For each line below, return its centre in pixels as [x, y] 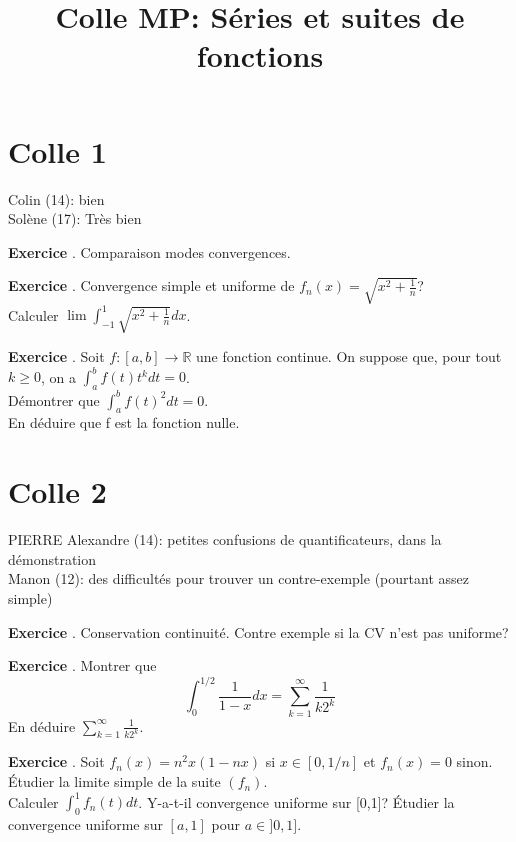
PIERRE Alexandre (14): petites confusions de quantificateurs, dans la [225, 539]
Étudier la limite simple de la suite [114, 781]
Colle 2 [57, 491]
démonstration [52, 558]
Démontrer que [54, 399]
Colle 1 [57, 150]
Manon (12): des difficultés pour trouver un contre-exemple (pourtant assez [238, 578]
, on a [58, 376]
